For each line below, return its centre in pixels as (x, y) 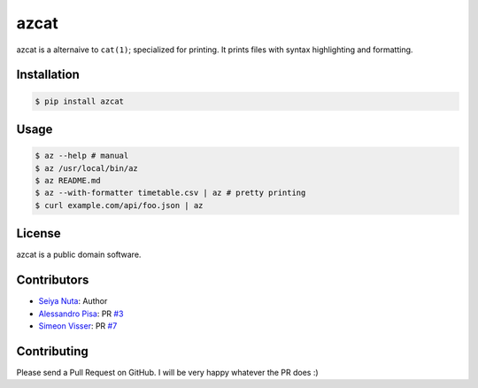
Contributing (52, 351)
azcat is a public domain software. (79, 255)
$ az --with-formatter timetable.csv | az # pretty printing (170, 193)
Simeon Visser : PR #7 (78, 326)
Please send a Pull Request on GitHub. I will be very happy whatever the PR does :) (167, 372)
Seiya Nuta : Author (73, 301)
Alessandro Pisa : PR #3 (81, 314)
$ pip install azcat (79, 101)
